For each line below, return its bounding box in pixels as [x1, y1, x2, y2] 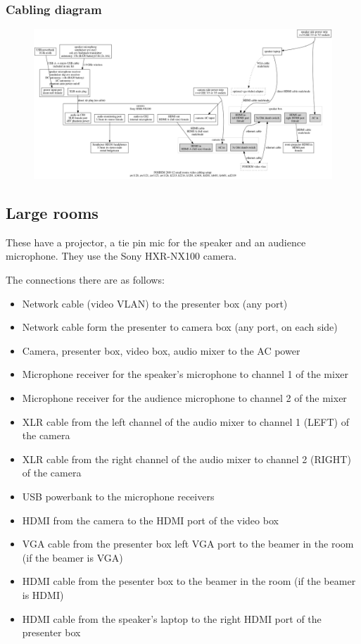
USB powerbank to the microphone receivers [22, 488, 215, 503]
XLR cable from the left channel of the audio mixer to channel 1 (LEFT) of [22, 414, 350, 429]
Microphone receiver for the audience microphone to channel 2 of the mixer [22, 391, 347, 405]
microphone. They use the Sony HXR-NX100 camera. [6, 248, 237, 263]
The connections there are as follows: [6, 272, 165, 287]
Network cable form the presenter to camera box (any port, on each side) [22, 320, 338, 334]
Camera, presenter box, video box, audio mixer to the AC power [22, 343, 300, 358]
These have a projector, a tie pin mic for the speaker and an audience [6, 234, 306, 249]
